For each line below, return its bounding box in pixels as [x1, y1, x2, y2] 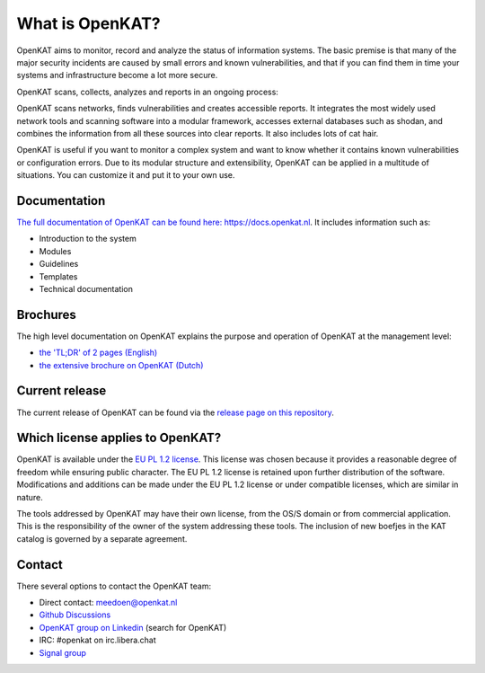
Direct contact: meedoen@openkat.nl [39, 598, 178, 608]
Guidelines [39, 259, 79, 270]
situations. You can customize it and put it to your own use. [16, 170, 235, 181]
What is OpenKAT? [16, 13, 161, 33]
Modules [39, 245, 72, 256]
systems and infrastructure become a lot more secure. [16, 70, 218, 81]
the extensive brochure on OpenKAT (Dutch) [39, 359, 204, 370]
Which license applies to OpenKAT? [16, 430, 222, 446]
